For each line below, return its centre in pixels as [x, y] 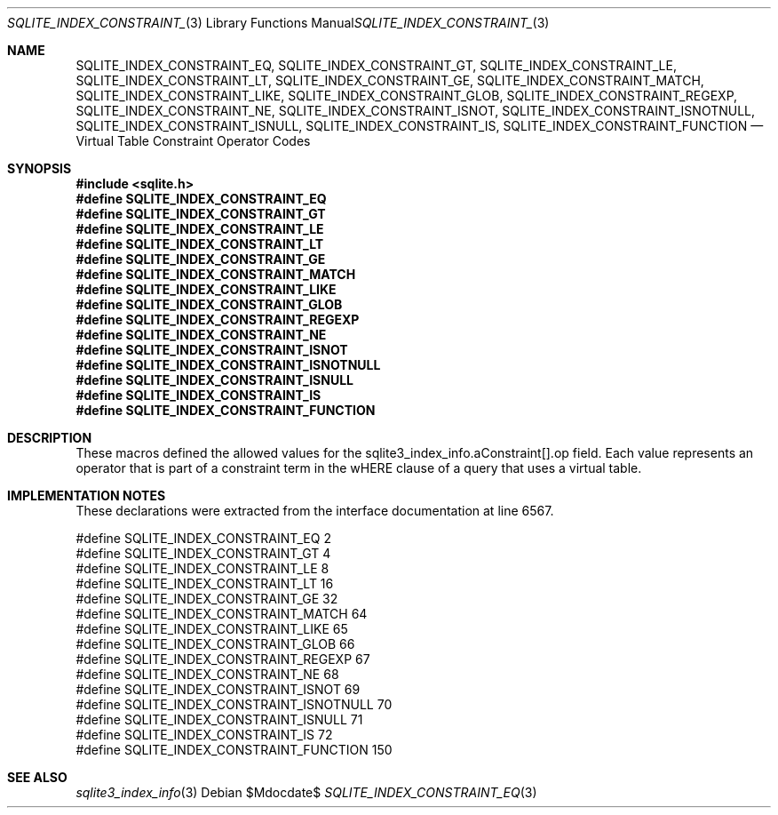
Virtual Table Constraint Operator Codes [193, 141]
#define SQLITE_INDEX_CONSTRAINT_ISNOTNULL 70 [234, 704]
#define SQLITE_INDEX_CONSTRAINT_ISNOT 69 [218, 689]
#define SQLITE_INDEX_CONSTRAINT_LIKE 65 [212, 629]
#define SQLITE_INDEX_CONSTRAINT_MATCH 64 [222, 614]
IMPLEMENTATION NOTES [87, 495]
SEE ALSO [37, 777]
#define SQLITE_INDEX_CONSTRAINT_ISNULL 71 [219, 719]
